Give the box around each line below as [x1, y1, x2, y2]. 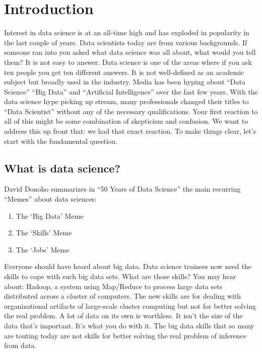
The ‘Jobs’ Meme [16, 244, 70, 254]
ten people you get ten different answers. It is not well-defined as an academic [4, 66, 244, 77]
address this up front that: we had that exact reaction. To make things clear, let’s [4, 126, 256, 136]
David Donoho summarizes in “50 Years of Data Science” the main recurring [4, 184, 241, 194]
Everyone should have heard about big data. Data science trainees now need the [4, 261, 251, 272]
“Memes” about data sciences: [4, 194, 97, 204]
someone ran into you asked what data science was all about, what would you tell [4, 47, 256, 57]
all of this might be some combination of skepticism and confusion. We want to [4, 116, 248, 126]
